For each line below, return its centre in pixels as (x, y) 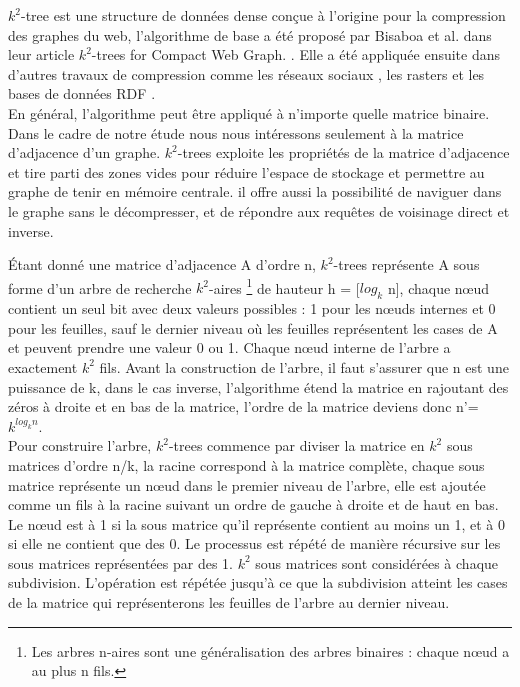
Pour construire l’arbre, (80, 445)
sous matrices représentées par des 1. (120, 562)
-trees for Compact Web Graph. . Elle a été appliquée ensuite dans (296, 54)
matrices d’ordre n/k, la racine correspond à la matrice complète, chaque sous (246, 464)
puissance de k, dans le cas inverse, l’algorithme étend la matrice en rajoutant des (258, 386)
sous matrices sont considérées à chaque (377, 562)
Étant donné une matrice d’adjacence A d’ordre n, (162, 264)
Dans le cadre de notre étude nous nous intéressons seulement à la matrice (236, 132)
